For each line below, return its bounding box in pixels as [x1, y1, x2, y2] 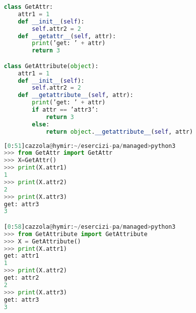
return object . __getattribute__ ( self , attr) [45, 128, 193, 135]
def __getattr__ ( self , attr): [18, 32, 116, 40]
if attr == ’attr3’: [32, 106, 99, 114]
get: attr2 [4, 274, 39, 282]
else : [32, 120, 50, 128]
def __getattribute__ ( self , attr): [18, 92, 133, 99]
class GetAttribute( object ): [4, 62, 99, 70]
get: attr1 [4, 252, 39, 260]
